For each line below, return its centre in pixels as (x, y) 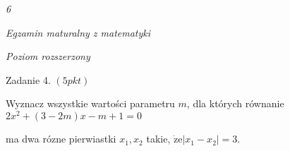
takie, (158, 139)
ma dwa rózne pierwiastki (61, 139)
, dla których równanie (235, 103)
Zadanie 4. (28, 79)
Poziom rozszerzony (48, 56)
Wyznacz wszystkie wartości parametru (90, 103)
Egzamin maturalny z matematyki (78, 32)
